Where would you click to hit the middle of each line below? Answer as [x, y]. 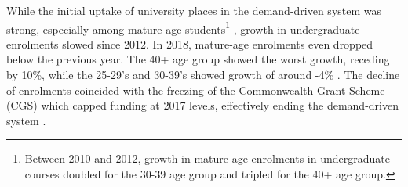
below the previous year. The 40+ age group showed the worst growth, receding [198, 59]
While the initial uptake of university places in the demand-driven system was [194, 10]
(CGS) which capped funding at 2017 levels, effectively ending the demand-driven [202, 105]
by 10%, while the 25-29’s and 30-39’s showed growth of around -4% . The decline [203, 75]
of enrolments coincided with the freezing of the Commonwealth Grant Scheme [196, 90]
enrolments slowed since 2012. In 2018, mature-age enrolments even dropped [190, 43]
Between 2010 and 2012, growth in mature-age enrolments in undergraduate [207, 158]
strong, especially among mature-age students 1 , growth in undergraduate [183, 27]
